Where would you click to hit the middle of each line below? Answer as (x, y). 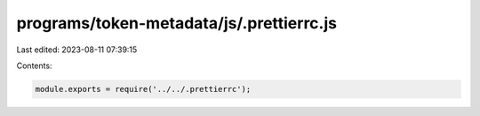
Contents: (34, 66)
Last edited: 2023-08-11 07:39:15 (77, 50)
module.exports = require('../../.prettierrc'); (143, 89)
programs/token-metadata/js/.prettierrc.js (177, 23)
